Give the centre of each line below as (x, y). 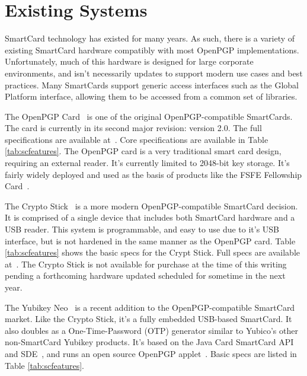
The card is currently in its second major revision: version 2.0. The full (133, 128)
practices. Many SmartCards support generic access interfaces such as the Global (152, 85)
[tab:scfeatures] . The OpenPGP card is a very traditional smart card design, (143, 151)
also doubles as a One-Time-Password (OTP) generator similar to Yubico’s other (151, 330)
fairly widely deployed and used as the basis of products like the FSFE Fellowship (153, 174)
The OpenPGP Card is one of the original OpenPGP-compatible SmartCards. (149, 116)
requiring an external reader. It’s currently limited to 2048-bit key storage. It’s (147, 163)
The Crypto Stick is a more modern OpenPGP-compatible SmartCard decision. (151, 205)
